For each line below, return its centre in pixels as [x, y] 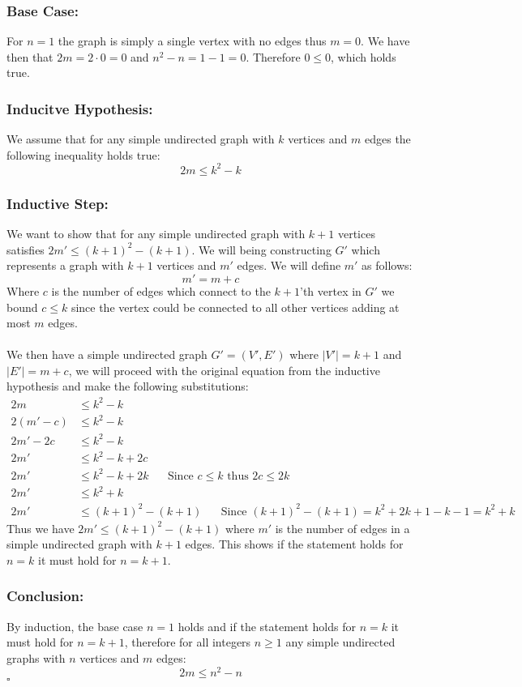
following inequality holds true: [83, 154]
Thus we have [41, 528]
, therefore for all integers [188, 642]
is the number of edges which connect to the [161, 290]
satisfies [26, 249]
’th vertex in [331, 290]
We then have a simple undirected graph [107, 354]
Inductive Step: [58, 203]
